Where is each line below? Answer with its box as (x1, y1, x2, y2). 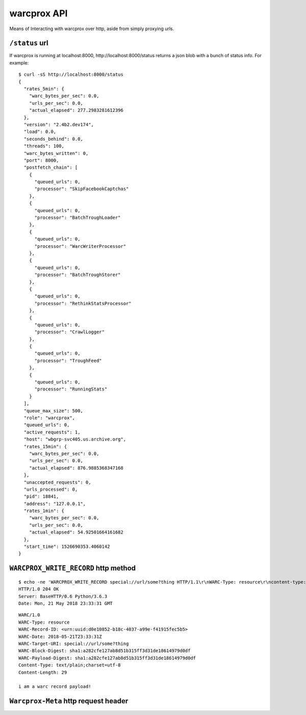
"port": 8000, (23, 157, 59, 163)
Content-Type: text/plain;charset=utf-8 (18, 662, 121, 668)
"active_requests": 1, (23, 429, 81, 435)
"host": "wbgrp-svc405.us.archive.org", (23, 436, 126, 442)
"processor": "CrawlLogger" (34, 329, 105, 335)
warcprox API (9, 8, 68, 19)
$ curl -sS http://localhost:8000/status (18, 72, 123, 78)
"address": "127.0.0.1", (23, 501, 86, 506)
